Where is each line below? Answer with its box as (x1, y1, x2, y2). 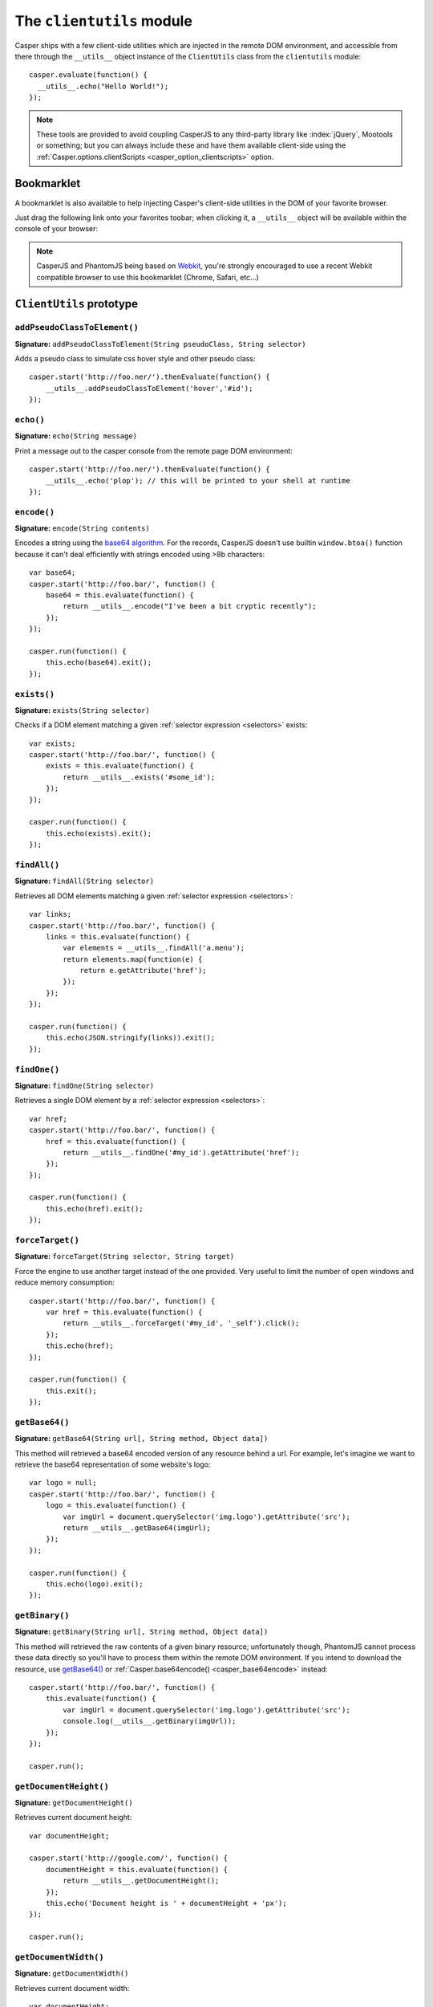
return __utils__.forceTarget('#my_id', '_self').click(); (63, 1319, 300, 1328)
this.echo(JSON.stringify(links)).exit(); (45, 1033, 216, 1043)
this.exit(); (45, 1386, 97, 1395)
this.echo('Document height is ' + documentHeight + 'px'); (45, 1899, 288, 1908)
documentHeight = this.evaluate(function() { (45, 1865, 229, 1874)
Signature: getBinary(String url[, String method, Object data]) (14, 1626, 269, 1637)
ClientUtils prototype (14, 297, 139, 311)
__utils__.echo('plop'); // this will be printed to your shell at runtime (45, 476, 350, 485)
